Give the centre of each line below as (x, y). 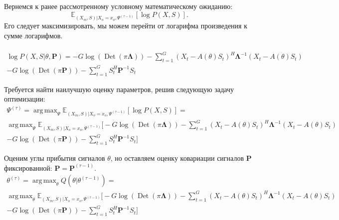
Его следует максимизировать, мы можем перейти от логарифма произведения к (126, 26)
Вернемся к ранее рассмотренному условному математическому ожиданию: (118, 6)
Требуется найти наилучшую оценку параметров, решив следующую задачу (119, 89)
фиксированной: (28, 167)
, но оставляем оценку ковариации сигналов (177, 158)
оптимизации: (25, 99)
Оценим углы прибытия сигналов (55, 158)
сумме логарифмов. (33, 35)
